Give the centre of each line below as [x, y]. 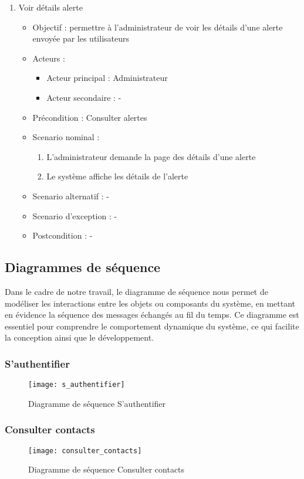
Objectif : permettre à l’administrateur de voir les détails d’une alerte [158, 27]
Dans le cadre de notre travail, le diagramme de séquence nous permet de [136, 291]
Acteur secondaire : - [84, 97]
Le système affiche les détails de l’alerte [117, 176]
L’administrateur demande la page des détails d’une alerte [151, 156]
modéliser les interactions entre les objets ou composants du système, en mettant [150, 303]
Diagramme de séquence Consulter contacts [107, 469]
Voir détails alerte [50, 7]
